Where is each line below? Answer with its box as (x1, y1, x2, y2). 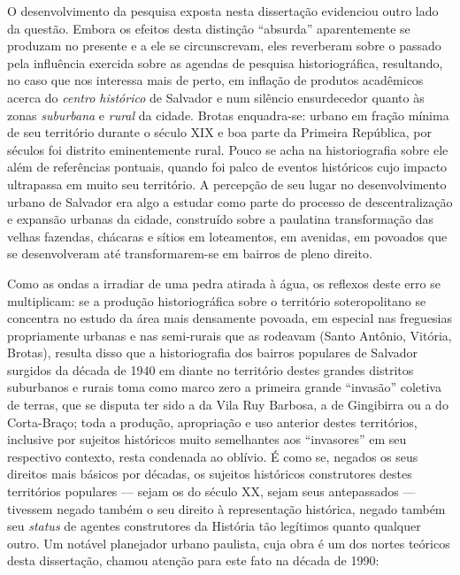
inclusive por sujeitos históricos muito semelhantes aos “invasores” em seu (7, 430, 407, 448)
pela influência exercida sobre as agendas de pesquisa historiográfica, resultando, (7, 53, 443, 72)
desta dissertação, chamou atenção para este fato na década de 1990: (7, 551, 379, 570)
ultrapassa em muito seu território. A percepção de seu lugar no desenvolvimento (7, 174, 447, 193)
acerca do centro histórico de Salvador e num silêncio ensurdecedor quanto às (7, 88, 425, 106)
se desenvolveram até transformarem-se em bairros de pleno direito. (7, 244, 372, 263)
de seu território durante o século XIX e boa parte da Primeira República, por (7, 123, 432, 142)
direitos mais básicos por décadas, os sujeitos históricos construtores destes (7, 464, 412, 483)
